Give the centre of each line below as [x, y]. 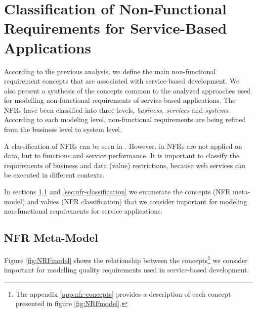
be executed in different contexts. [54, 175]
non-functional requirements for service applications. [83, 211]
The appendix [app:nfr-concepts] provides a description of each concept [123, 293]
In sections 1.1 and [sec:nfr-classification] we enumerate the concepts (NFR [117, 192]
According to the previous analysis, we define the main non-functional [110, 71]
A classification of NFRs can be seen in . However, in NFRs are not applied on [123, 146]
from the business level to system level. [63, 129]
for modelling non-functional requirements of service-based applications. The [120, 100]
